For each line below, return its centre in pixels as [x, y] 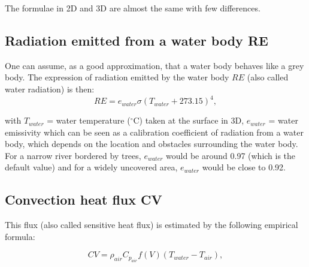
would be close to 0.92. [244, 167]
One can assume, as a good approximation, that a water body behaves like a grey [154, 65]
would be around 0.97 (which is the [231, 155]
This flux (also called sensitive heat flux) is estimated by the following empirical [152, 225]
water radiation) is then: [50, 88]
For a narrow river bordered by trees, [73, 155]
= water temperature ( [89, 120]
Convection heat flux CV [84, 199]
